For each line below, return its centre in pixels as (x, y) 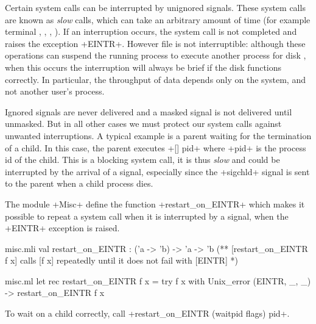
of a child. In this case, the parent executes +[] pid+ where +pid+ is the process (156, 147)
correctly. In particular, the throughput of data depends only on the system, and (155, 79)
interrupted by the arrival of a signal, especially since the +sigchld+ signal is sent (157, 171)
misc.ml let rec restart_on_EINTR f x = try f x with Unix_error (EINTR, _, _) (158, 280)
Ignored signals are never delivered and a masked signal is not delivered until (149, 111)
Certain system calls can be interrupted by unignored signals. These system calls (155, 7)
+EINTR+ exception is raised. (62, 228)
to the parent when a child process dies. (79, 183)
